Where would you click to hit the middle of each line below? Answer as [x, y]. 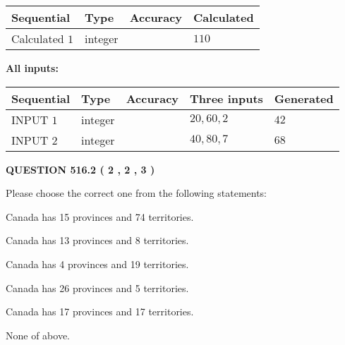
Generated [304, 98]
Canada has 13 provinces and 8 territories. [97, 240]
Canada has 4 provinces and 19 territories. [97, 264]
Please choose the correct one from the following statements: [137, 193]
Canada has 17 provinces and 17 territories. [100, 311]
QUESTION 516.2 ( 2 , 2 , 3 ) [80, 169]
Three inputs [226, 98]
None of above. [38, 335]
